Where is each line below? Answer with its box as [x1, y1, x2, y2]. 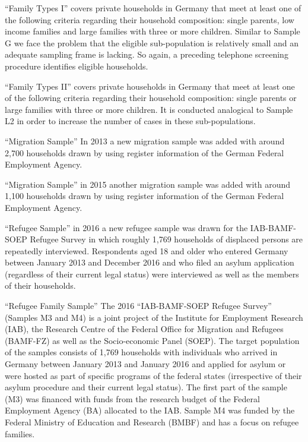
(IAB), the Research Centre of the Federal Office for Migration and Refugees [5, 323, 284, 335]
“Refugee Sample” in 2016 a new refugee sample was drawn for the [5, 221, 248, 233]
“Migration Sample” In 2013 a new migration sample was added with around [5, 134, 285, 147]
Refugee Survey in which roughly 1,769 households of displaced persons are [30, 233, 303, 245]
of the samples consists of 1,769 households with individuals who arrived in [5, 346, 278, 358]
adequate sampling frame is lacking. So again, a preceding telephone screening [5, 48, 288, 61]
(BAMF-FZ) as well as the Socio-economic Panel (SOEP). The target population [5, 334, 300, 346]
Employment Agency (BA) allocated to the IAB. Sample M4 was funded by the [5, 404, 295, 416]
